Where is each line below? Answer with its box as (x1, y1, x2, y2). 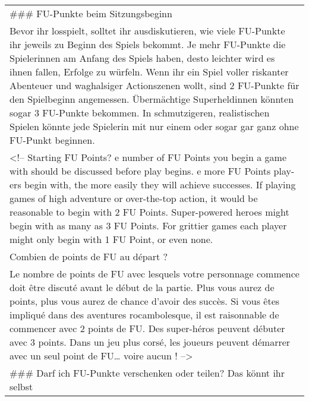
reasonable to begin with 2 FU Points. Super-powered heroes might (10, 205, 289, 219)
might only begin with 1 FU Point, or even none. (10, 232, 213, 246)
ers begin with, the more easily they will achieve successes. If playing (10, 178, 296, 191)
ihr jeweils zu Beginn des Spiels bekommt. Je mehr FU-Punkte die (10, 37, 286, 51)
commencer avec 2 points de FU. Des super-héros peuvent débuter (10, 321, 285, 335)
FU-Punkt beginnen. (10, 133, 95, 147)
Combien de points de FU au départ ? (10, 250, 168, 263)
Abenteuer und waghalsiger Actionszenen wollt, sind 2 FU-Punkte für (10, 78, 299, 92)
